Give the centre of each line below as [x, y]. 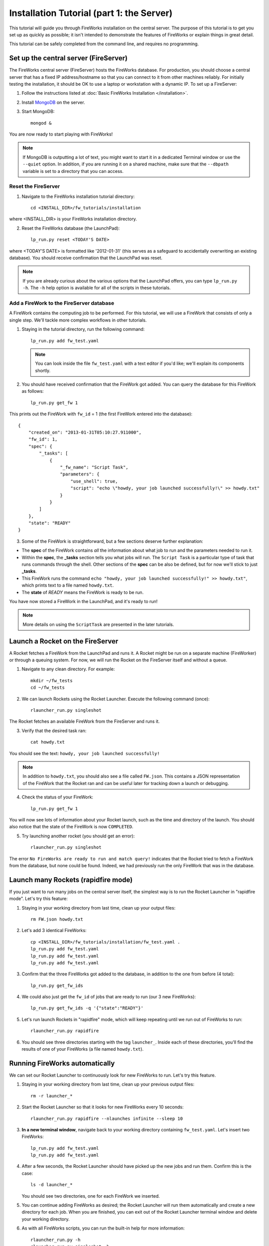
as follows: [33, 391]
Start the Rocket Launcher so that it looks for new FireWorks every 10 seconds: [103, 1107]
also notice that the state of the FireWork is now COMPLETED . [71, 827]
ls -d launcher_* [52, 1185]
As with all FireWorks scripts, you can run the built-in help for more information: [103, 1228]
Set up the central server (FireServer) [68, 58]
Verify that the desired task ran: [54, 731]
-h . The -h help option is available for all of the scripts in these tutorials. [97, 288]
